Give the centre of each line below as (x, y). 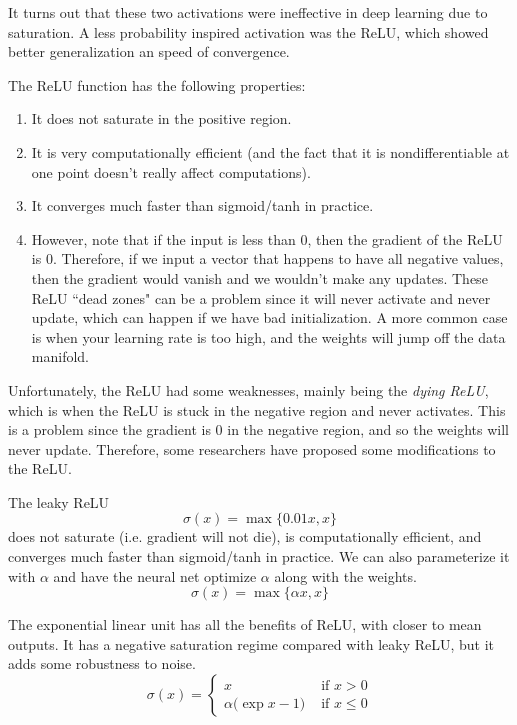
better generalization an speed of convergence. (149, 51)
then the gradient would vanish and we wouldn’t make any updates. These (259, 277)
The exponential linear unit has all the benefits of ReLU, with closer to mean (245, 624)
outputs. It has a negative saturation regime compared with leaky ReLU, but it (251, 643)
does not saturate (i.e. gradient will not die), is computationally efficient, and (245, 536)
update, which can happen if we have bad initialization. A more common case (269, 317)
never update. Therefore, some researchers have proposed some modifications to (252, 448)
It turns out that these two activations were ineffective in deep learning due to (248, 12)
